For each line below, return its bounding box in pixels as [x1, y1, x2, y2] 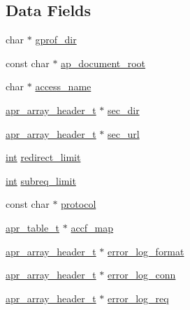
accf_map [71, 220, 114, 234]
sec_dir [108, 102, 140, 117]
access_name [35, 79, 92, 94]
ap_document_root [61, 55, 146, 70]
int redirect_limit [6, 150, 81, 164]
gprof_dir [35, 32, 77, 47]
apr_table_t [6, 220, 60, 234]
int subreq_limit [6, 173, 76, 188]
